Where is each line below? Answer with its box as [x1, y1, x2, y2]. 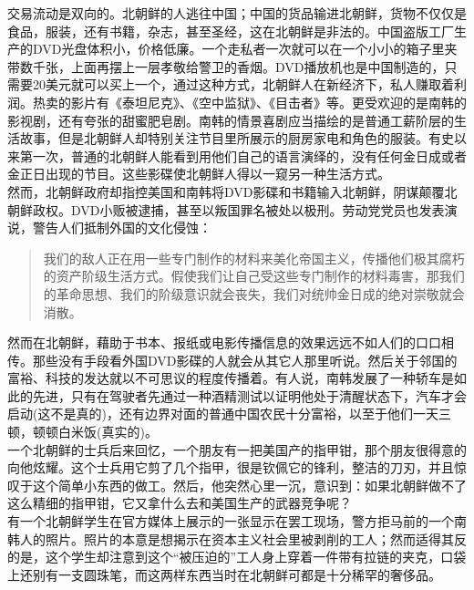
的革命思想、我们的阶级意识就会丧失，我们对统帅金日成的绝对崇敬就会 [43, 284, 465, 303]
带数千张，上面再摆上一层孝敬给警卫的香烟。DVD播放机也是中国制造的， [7, 57, 445, 76]
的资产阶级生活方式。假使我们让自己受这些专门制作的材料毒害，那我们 [43, 266, 465, 285]
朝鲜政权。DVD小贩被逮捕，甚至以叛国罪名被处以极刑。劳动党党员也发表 [7, 200, 445, 219]
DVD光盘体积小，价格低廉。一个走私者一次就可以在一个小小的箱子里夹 [32, 39, 458, 58]
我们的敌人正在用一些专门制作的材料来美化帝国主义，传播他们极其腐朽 [43, 248, 465, 267]
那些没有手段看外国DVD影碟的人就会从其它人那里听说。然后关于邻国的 [32, 350, 458, 369]
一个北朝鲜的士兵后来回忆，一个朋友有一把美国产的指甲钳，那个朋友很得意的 [7, 440, 467, 459]
